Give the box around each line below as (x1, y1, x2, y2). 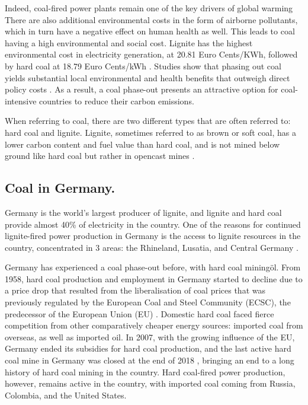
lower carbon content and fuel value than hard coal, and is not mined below (5, 138, 280, 150)
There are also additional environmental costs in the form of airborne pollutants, (5, 13, 298, 25)
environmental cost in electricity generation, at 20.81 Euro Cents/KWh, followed (5, 48, 298, 60)
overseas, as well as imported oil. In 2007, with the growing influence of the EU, (5, 330, 295, 343)
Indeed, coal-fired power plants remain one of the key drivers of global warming (5, 2, 293, 14)
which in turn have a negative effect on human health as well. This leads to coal (5, 25, 295, 37)
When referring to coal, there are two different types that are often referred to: (5, 114, 291, 127)
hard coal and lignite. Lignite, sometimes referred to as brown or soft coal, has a (5, 126, 296, 138)
